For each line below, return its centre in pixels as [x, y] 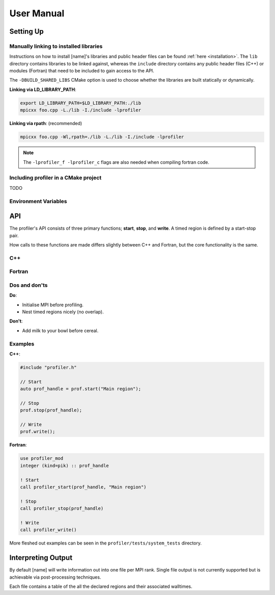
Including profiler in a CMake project [56, 178]
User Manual [37, 13]
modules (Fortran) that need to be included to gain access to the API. [82, 71]
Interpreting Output [41, 558]
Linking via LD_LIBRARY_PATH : [43, 89]
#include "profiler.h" [48, 367]
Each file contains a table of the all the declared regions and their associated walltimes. [101, 586]
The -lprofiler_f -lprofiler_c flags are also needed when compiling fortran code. [116, 162]
